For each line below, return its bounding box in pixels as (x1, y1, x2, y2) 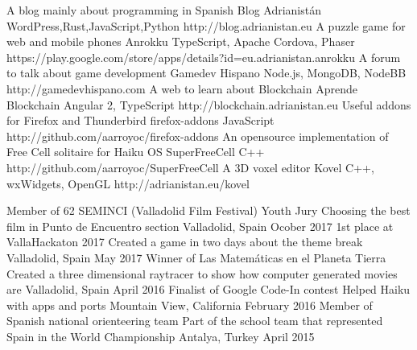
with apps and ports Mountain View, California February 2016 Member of (6, 296, 373, 313)
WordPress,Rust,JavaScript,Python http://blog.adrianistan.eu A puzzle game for (6, 17, 406, 34)
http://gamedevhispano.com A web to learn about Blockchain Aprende (6, 80, 357, 97)
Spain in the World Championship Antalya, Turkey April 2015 (6, 327, 315, 344)
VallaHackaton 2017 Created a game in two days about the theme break (6, 233, 363, 250)
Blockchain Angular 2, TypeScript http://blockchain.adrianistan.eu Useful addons (6, 96, 411, 113)
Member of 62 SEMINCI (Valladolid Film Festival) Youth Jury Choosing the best (6, 202, 411, 219)
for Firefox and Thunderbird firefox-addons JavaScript (6, 112, 275, 129)
